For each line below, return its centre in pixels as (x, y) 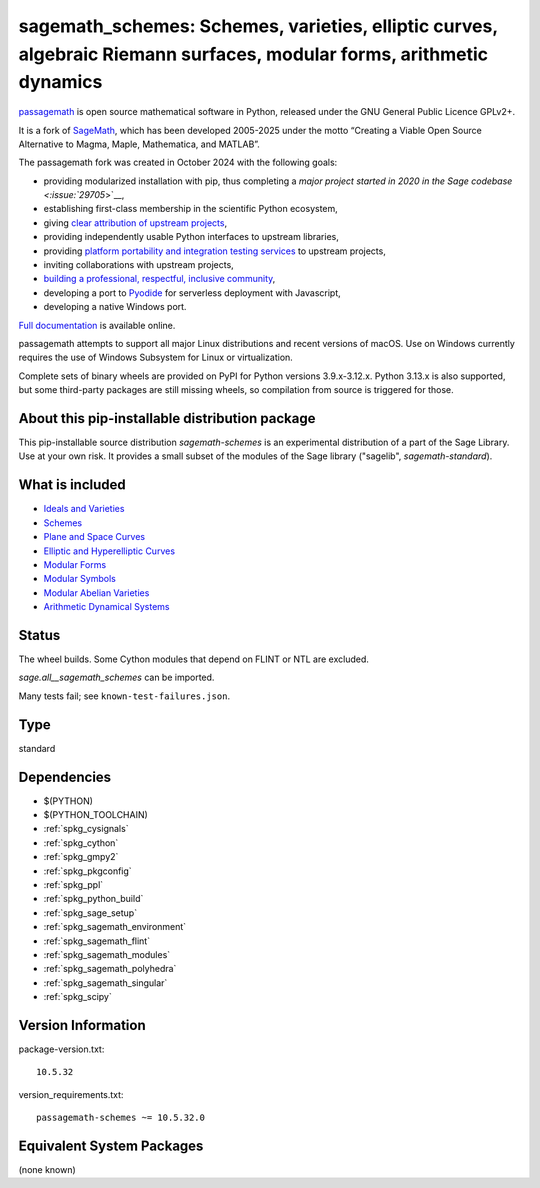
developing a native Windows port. (115, 307)
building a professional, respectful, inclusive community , (159, 279)
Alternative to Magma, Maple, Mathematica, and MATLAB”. (139, 144)
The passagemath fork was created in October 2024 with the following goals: (178, 162)
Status (39, 635)
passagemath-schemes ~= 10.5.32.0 (120, 1118)
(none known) (47, 1170)
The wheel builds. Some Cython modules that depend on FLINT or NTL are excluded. (194, 659)
